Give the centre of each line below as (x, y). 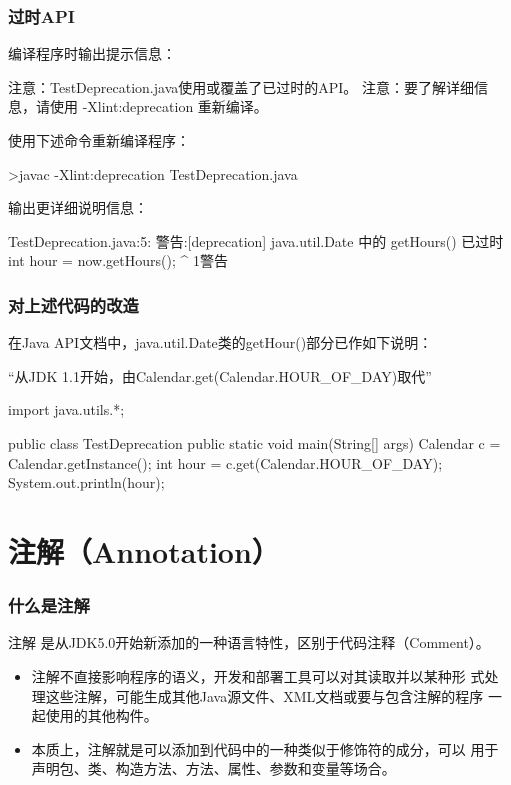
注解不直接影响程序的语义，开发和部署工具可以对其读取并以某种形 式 (258, 675)
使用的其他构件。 (101, 715)
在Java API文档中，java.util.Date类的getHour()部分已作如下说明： (220, 342)
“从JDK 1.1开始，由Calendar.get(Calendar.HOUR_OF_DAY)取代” (220, 375)
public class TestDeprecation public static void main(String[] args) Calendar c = (254, 442)
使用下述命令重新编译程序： (99, 140)
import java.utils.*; (66, 409)
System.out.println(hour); (86, 482)
